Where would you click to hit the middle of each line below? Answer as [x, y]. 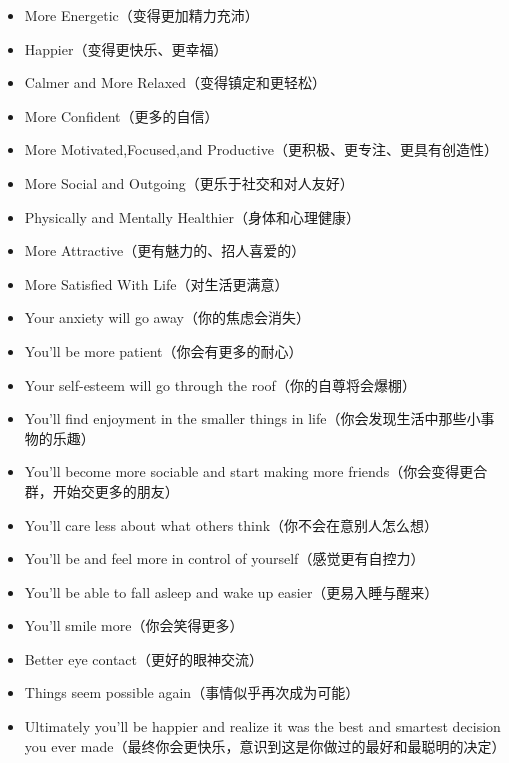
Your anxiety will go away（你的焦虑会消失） [167, 317]
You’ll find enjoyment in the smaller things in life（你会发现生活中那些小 [252, 418]
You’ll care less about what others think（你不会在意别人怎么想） [231, 524]
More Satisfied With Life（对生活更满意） [156, 283]
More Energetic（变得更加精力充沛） [141, 15]
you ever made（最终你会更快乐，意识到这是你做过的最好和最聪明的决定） [265, 745]
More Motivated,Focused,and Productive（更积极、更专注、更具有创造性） [261, 149]
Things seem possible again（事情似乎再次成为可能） [192, 692]
